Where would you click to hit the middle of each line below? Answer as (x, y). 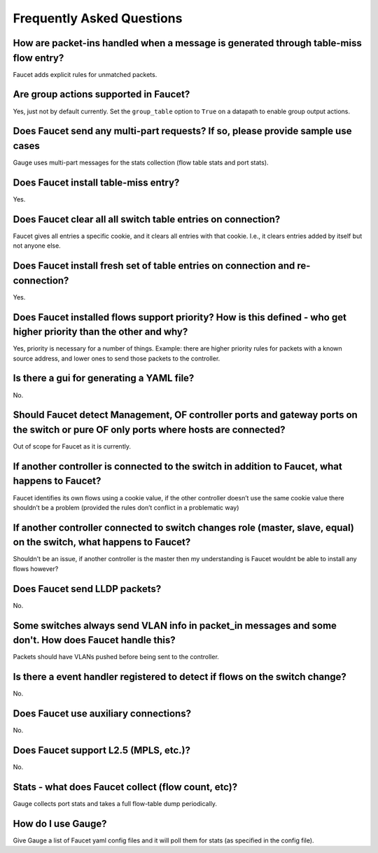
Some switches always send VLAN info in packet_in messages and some (175, 625)
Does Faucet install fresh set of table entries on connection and (154, 266)
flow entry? (38, 58)
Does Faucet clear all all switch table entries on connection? (147, 219)
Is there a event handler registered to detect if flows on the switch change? (180, 677)
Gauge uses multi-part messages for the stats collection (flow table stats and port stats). (141, 163)
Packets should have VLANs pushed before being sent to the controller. (116, 657)
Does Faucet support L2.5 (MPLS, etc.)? (101, 750)
